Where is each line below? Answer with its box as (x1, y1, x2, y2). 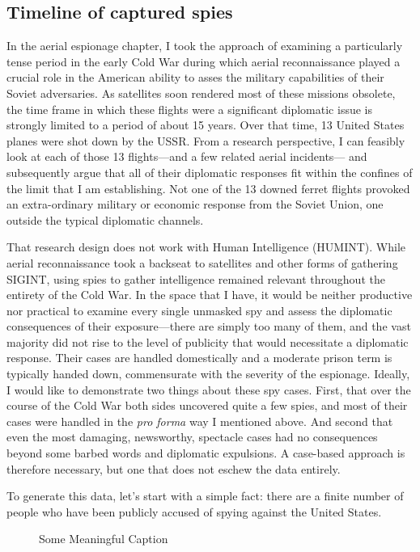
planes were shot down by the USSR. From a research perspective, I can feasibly (6, 132, 405, 149)
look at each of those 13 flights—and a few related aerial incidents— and (6, 148, 367, 165)
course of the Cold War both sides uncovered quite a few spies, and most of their (6, 397, 408, 414)
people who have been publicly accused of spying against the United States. (6, 503, 382, 520)
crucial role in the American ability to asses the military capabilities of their (6, 69, 384, 86)
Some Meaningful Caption (39, 530, 168, 547)
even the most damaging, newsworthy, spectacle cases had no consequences (6, 428, 378, 445)
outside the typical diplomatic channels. (6, 211, 204, 228)
